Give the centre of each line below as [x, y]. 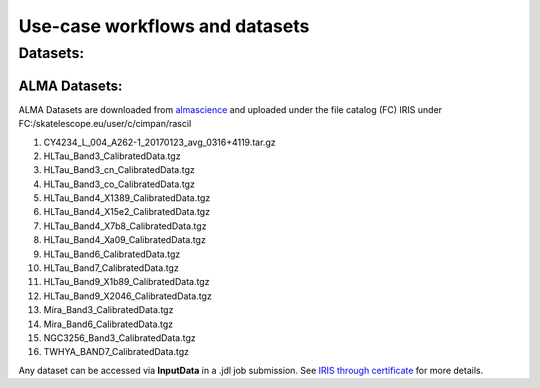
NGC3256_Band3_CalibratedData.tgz [119, 337]
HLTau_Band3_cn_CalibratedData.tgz [119, 170]
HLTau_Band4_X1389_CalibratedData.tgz [127, 198]
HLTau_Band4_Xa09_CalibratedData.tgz [125, 240]
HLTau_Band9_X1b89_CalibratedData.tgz [126, 282]
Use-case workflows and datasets [164, 26]
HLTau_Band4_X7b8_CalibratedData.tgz [125, 226]
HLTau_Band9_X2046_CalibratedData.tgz [127, 296]
